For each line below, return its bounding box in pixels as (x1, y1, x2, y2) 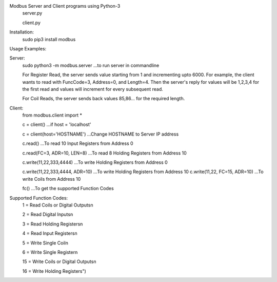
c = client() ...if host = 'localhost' (22, 121, 91, 128)
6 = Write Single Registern (22, 249, 78, 255)
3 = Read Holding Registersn (22, 221, 83, 227)
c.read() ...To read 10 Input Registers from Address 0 (22, 140, 133, 146)
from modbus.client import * (22, 112, 82, 118)
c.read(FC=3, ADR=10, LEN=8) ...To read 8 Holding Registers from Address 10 (22, 149, 187, 156)
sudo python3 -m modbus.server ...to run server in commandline (22, 62, 160, 68)
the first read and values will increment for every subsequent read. (22, 86, 164, 92)
